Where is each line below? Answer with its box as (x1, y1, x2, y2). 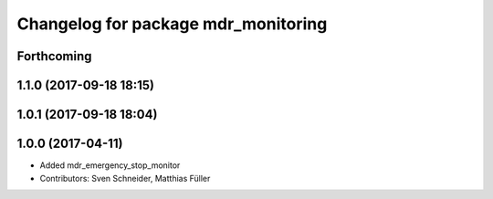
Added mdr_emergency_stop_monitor (39, 160, 181, 171)
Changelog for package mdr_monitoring (16, 14, 328, 34)
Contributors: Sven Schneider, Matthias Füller (39, 173, 211, 183)
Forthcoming (16, 48, 92, 64)
